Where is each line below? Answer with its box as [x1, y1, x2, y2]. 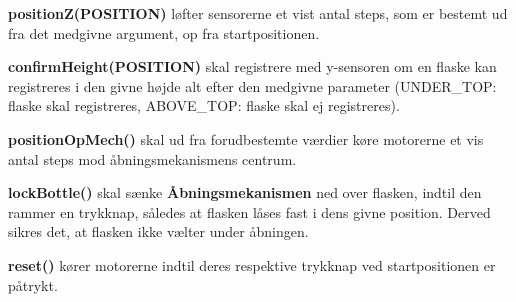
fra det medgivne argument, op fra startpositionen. [8, 22, 320, 43]
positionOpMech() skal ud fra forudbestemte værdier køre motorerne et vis [8, 128, 484, 149]
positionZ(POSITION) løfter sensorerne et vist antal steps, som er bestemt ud [8, 3, 508, 23]
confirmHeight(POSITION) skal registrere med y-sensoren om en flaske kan [8, 56, 497, 77]
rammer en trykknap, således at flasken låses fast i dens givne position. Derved [8, 201, 491, 222]
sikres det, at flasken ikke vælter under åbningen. [8, 221, 309, 242]
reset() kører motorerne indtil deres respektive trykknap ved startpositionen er [8, 254, 496, 275]
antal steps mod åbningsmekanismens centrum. [8, 148, 297, 169]
